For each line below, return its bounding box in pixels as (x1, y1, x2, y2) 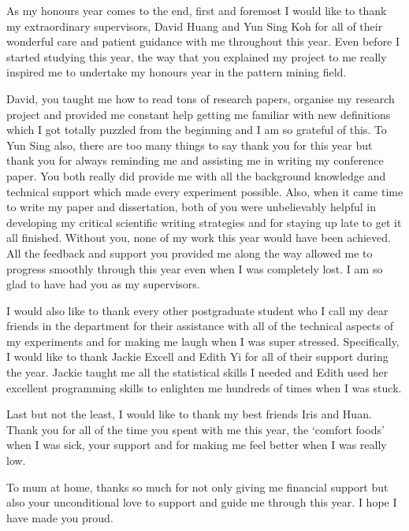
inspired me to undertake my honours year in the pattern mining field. (6, 64, 347, 80)
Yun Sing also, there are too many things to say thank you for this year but (6, 136, 373, 153)
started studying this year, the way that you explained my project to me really (6, 48, 387, 65)
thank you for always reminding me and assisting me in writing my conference (6, 152, 384, 169)
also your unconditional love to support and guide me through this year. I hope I (6, 494, 397, 511)
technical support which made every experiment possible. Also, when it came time (6, 183, 403, 199)
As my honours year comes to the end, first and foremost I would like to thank (6, 2, 387, 18)
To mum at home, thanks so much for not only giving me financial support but (6, 478, 389, 495)
